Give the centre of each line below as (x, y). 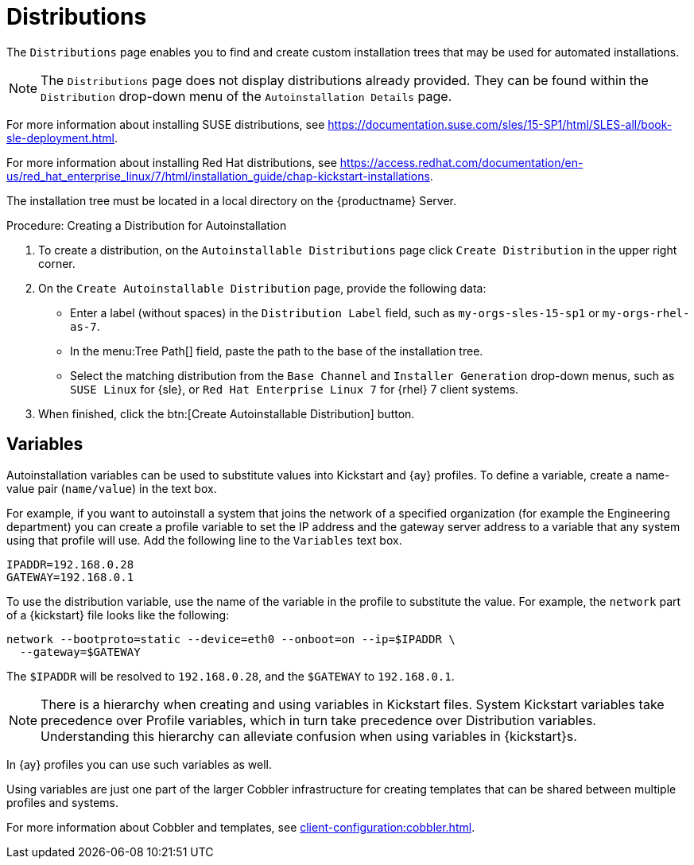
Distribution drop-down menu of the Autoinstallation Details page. (246, 96)
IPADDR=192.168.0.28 (70, 564)
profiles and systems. (63, 802)
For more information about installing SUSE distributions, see (166, 124)
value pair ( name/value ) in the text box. (112, 488)
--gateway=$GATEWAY (80, 652)
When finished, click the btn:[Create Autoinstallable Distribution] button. (227, 413)
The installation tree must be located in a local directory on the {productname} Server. (231, 200)
